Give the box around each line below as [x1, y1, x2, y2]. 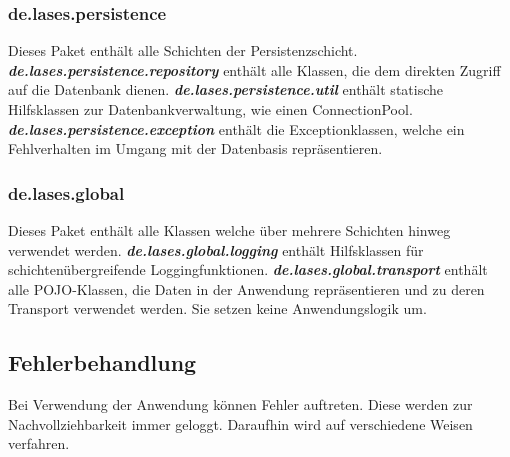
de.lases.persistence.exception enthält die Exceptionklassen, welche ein [8, 118, 465, 139]
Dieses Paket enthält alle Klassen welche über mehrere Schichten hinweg [8, 220, 451, 240]
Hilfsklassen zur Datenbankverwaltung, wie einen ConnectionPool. [8, 99, 413, 119]
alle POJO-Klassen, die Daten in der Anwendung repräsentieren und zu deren [8, 278, 485, 299]
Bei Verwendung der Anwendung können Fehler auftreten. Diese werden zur [8, 394, 473, 415]
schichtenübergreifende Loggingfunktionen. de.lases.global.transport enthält [8, 259, 488, 280]
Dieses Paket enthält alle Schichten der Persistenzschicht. [8, 40, 358, 61]
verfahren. [8, 433, 70, 454]
